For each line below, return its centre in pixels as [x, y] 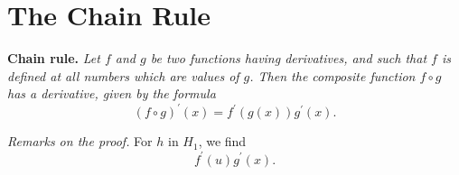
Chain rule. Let [54, 58]
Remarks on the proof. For [80, 141]
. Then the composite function [333, 75]
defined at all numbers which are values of [123, 75]
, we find [222, 141]
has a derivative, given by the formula [112, 93]
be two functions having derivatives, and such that [289, 58]
